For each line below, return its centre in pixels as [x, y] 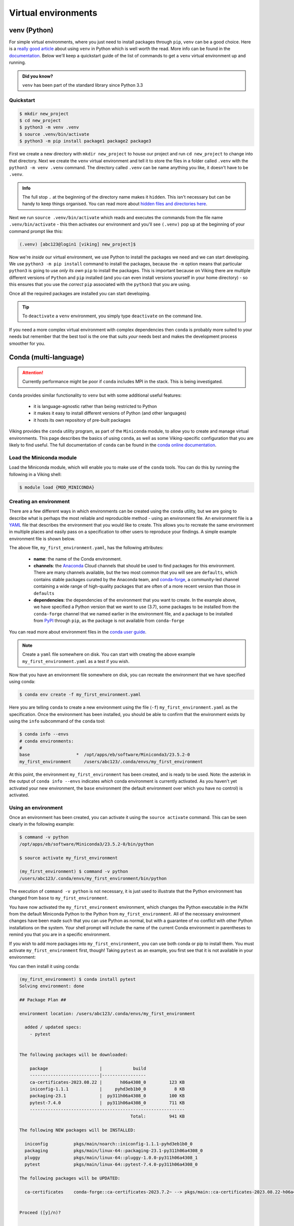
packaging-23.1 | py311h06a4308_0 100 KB [107, 1096]
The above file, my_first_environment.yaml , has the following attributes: [86, 548]
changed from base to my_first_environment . [59, 898]
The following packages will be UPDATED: [70, 1178]
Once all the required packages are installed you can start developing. [80, 293]
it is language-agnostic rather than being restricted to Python [95, 407]
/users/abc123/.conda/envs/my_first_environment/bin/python [93, 878]
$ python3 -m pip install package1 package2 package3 [85, 141]
